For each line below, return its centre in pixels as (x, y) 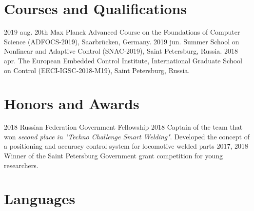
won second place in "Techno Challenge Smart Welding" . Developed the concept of (127, 136)
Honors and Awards (72, 104)
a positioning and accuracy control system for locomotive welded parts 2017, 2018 (126, 146)
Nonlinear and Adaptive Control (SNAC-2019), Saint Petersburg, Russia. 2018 (121, 51)
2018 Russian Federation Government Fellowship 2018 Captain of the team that (123, 127)
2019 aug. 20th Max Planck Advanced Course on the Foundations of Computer (122, 32)
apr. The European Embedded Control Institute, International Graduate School (123, 60)
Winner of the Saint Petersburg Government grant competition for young (114, 155)
